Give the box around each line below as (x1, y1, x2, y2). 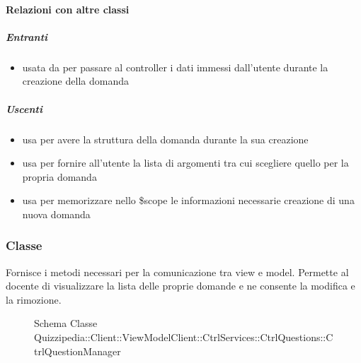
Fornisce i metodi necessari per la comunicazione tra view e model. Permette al (6, 264, 349, 279)
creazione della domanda (22, 73, 129, 88)
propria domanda (22, 169, 97, 184)
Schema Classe (34, 316, 98, 331)
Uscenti (6, 101, 42, 116)
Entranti (6, 29, 48, 44)
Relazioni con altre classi (6, 1, 130, 16)
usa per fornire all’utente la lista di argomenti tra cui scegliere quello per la (22, 155, 349, 170)
